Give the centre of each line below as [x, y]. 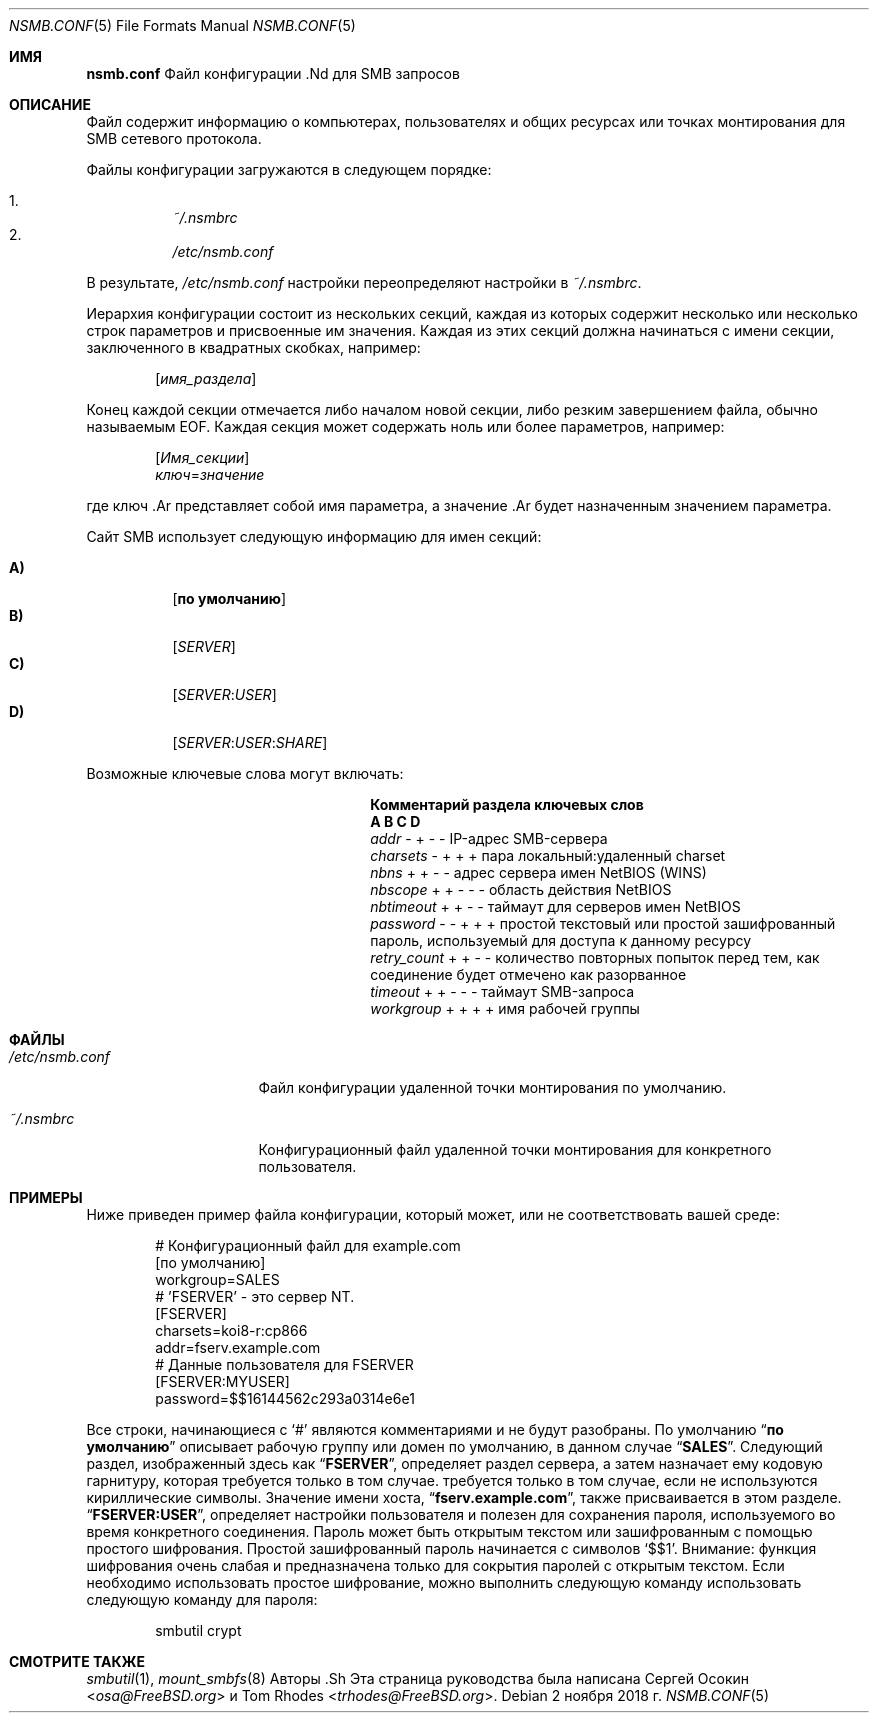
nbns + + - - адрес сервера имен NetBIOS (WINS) [538, 872]
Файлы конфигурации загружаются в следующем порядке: [289, 169]
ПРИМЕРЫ [46, 1197]
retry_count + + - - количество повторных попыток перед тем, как [595, 957]
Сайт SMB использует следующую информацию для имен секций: [314, 536]
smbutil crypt [198, 1630]
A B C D [395, 821]
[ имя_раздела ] [206, 378]
